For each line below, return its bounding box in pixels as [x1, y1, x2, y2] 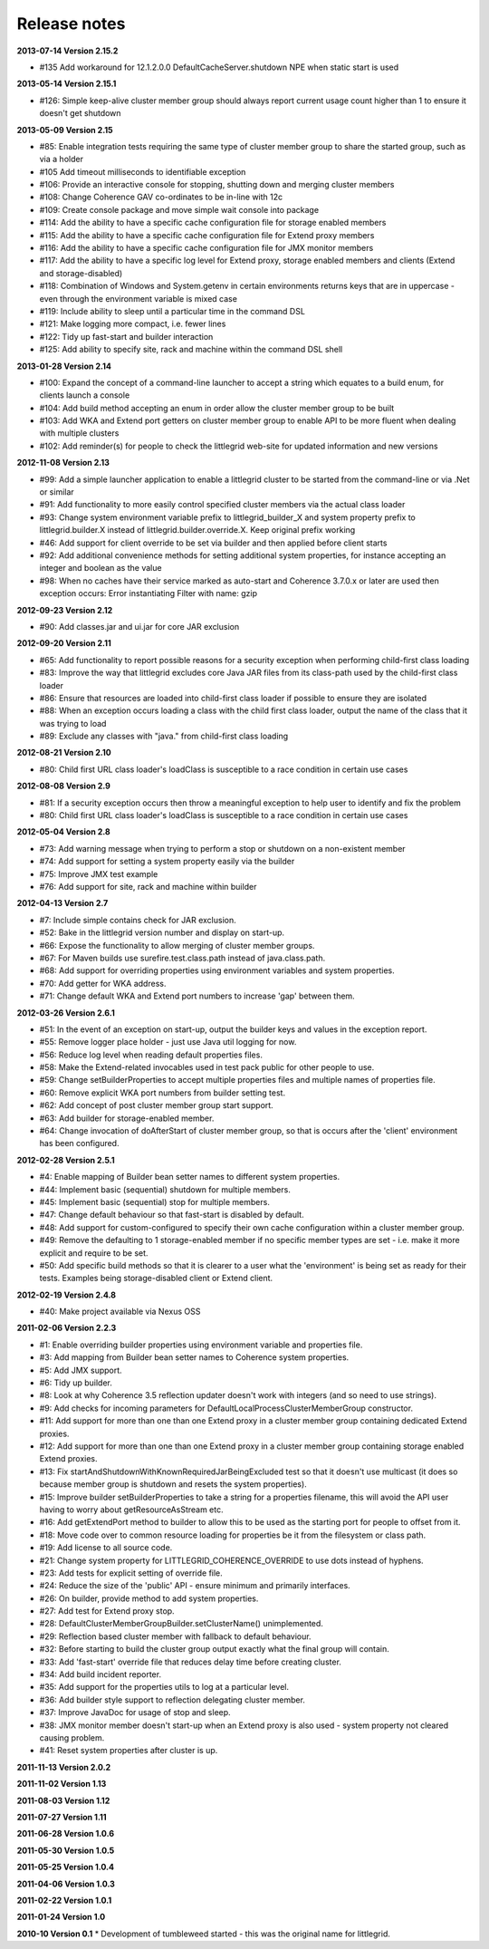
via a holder [39, 154, 83, 165]
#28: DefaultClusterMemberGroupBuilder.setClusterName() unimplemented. [39, 1618, 323, 1629]
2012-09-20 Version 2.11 [16, 638, 112, 649]
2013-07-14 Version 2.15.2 [16, 45, 119, 56]
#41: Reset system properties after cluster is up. [39, 1745, 218, 1756]
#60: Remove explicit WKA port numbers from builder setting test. [39, 1087, 285, 1098]
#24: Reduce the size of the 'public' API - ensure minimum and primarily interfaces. [39, 1580, 350, 1591]
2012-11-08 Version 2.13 [16, 458, 110, 468]
